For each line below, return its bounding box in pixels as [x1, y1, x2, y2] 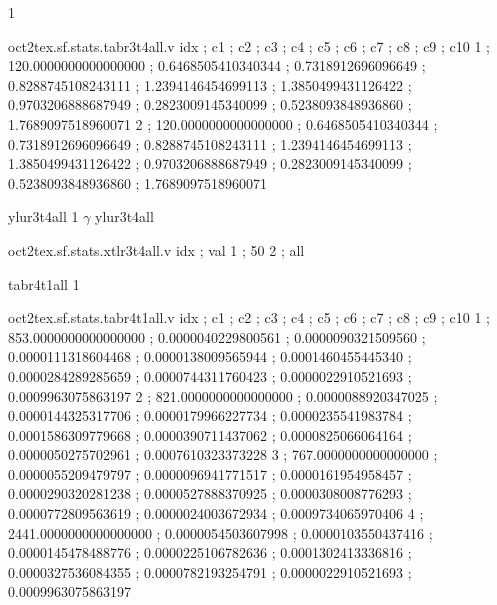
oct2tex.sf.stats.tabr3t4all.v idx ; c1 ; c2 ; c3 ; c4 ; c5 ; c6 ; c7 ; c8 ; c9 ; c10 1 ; [8, 35, 491, 56]
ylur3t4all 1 [8, 206, 79, 227]
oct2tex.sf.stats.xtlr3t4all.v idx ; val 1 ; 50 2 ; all [8, 239, 305, 260]
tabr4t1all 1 [8, 273, 80, 294]
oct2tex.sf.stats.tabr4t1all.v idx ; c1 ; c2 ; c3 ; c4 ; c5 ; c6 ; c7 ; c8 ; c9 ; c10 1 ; [8, 307, 491, 328]
